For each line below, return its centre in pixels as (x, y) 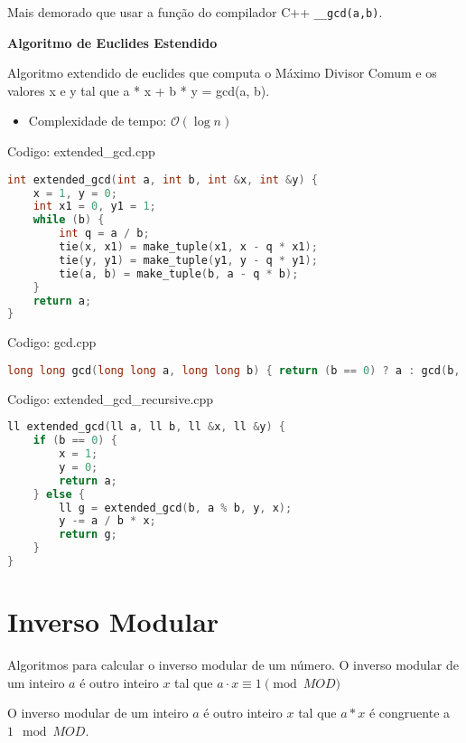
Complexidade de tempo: (98, 121)
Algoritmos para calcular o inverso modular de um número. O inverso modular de (233, 665)
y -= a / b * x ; (107, 521)
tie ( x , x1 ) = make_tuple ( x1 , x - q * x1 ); (188, 247)
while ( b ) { (69, 220)
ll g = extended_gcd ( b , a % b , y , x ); (176, 508)
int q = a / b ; (104, 234)
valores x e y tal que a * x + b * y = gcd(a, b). (139, 90)
